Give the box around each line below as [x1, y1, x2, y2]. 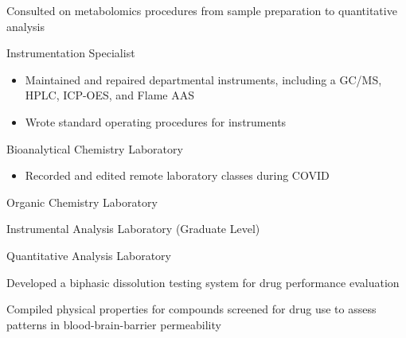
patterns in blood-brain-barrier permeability [6, 316, 221, 332]
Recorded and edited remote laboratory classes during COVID [25, 167, 330, 184]
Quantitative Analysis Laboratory [6, 247, 171, 263]
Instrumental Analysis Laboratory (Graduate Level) [6, 220, 260, 237]
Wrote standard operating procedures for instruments [25, 113, 287, 130]
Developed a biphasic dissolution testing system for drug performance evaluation [6, 274, 400, 290]
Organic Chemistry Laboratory [6, 193, 158, 210]
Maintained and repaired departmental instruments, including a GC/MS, [25, 71, 382, 87]
